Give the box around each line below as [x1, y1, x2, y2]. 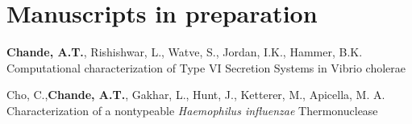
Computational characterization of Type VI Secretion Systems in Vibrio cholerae [6, 59, 406, 76]
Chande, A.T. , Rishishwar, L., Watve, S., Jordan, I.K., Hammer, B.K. [6, 43, 363, 60]
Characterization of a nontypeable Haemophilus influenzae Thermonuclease [6, 101, 378, 118]
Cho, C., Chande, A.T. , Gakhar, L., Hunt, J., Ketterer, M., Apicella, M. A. [6, 86, 385, 103]
